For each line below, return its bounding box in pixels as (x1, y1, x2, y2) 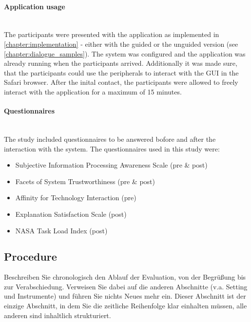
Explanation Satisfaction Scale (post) (15, 208, 127, 219)
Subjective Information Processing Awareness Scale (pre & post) (15, 160, 208, 170)
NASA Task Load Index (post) (15, 225, 108, 235)
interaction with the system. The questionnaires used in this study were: (4, 143, 220, 153)
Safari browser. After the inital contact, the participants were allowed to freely (4, 77, 238, 87)
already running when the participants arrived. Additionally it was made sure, (4, 58, 237, 68)
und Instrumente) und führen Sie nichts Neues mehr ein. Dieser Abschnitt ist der (4, 291, 246, 301)
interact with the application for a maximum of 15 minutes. (4, 86, 182, 96)
